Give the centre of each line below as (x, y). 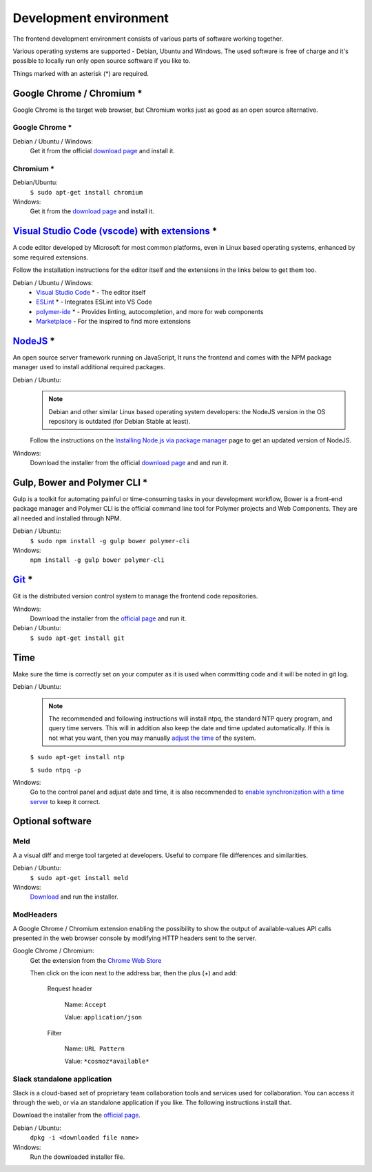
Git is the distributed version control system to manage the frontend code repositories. (135, 596)
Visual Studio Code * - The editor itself (91, 292)
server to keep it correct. (65, 801)
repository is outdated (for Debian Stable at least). (120, 421)
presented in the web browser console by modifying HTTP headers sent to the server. (135, 938)
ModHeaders (35, 915)
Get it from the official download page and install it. (102, 151)
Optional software (52, 821)
